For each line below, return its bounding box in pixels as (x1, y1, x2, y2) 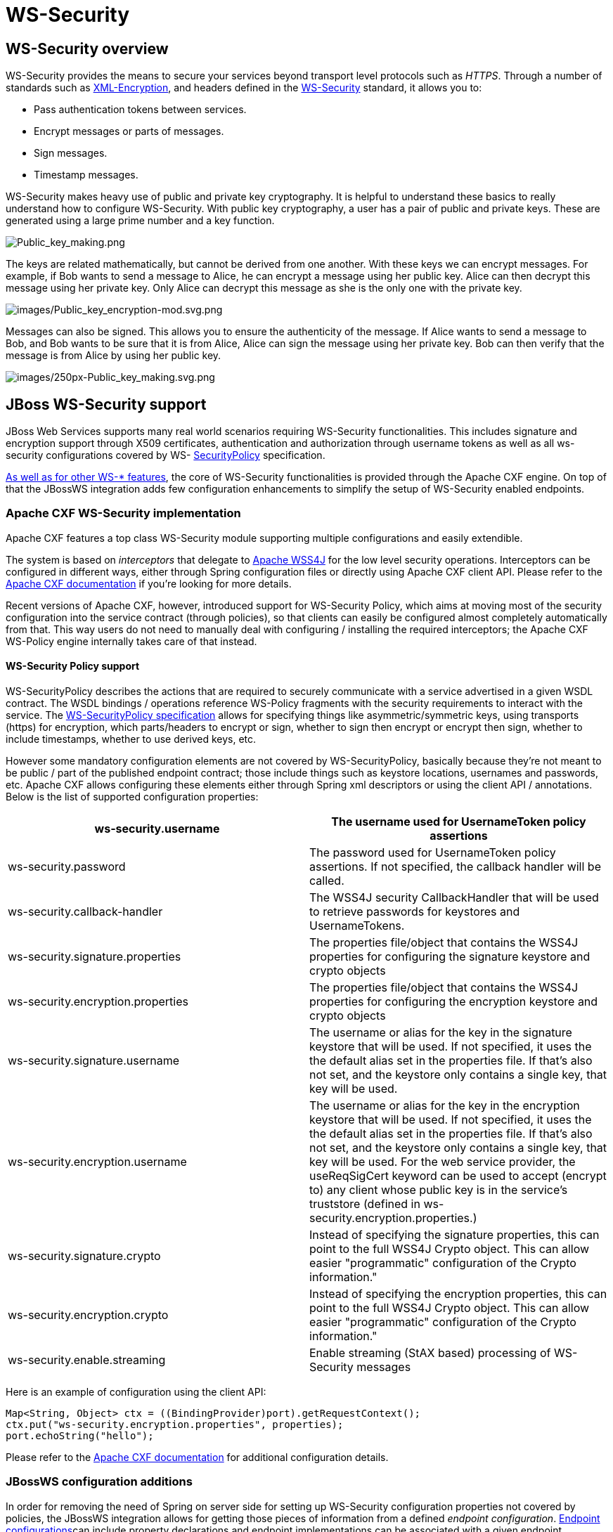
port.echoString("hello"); (6, 1429, 154, 1441)
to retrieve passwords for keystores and (309, 904, 520, 918)
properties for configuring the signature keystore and (309, 949, 591, 963)
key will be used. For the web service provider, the (309, 1154, 576, 1169)
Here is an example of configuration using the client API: (6, 1385, 266, 1398)
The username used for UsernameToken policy (331, 814, 586, 829)
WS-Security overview (6, 39, 169, 58)
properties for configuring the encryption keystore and (309, 994, 598, 1008)
